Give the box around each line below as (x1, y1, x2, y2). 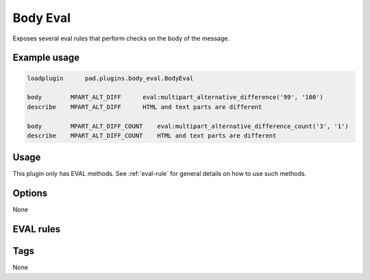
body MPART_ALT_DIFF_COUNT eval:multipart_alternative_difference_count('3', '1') (27, 122, 349, 130)
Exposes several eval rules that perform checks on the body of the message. (12, 34, 230, 42)
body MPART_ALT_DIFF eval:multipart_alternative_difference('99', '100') (27, 93, 323, 101)
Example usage (12, 52, 80, 64)
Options (12, 188, 48, 199)
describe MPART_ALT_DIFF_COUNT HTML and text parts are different (27, 131, 277, 140)
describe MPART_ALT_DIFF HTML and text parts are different (27, 103, 262, 111)
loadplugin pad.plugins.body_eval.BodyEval (27, 74, 194, 82)
